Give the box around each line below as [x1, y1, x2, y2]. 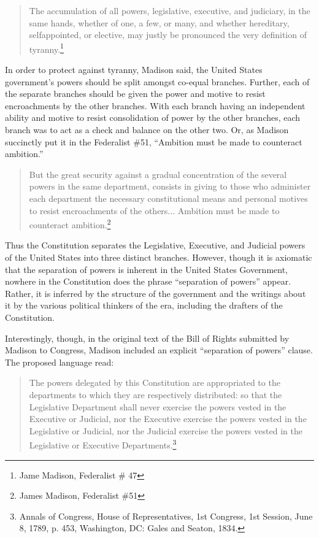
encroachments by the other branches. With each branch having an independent [5, 99, 306, 112]
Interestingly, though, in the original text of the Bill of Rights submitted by [5, 331, 290, 344]
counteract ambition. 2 [29, 217, 111, 231]
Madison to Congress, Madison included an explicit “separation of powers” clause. [5, 344, 313, 356]
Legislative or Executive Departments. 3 [29, 437, 177, 451]
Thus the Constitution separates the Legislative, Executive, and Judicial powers [5, 239, 306, 252]
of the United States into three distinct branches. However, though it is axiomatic [5, 251, 312, 263]
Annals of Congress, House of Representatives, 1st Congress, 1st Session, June [19, 509, 313, 522]
